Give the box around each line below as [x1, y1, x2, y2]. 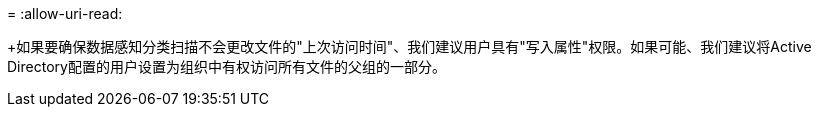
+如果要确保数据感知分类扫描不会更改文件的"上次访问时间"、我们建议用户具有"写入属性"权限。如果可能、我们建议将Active [7, 38, 812, 55]
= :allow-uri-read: [7, 5, 123, 22]
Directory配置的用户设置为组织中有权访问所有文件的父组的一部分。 [7, 58, 446, 75]
